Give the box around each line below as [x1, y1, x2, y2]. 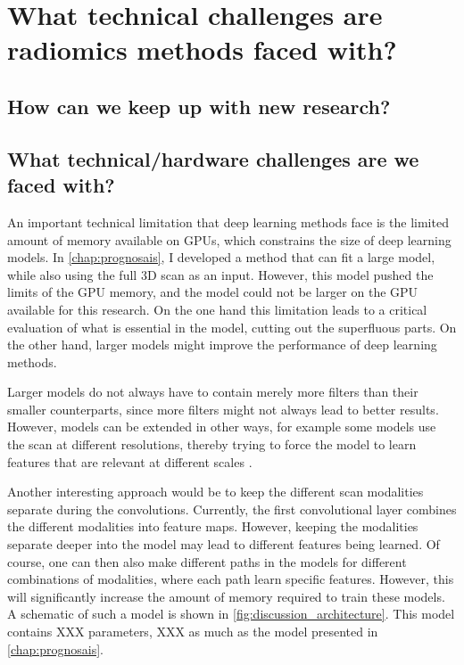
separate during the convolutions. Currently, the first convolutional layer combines [7, 499, 457, 518]
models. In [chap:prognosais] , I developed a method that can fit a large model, [7, 248, 435, 267]
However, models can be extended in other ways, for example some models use [7, 417, 436, 436]
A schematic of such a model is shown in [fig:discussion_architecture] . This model [7, 604, 455, 623]
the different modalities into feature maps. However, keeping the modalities [7, 517, 418, 536]
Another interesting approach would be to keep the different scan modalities [7, 482, 424, 501]
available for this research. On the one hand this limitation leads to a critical [7, 300, 427, 318]
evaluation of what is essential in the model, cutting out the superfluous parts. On [7, 317, 457, 336]
